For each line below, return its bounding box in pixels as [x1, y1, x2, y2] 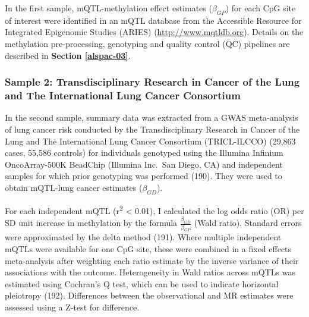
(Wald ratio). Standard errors [194, 216, 302, 229]
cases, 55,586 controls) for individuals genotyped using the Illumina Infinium [5, 146, 283, 159]
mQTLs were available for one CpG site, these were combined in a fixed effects [5, 243, 292, 255]
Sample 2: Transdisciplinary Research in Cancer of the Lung [5, 74, 300, 89]
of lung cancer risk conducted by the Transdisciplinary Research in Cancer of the [5, 123, 300, 135]
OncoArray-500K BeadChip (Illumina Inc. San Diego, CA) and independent [5, 158, 283, 170]
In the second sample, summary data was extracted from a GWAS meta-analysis [5, 111, 298, 124]
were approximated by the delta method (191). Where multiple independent [5, 231, 282, 243]
